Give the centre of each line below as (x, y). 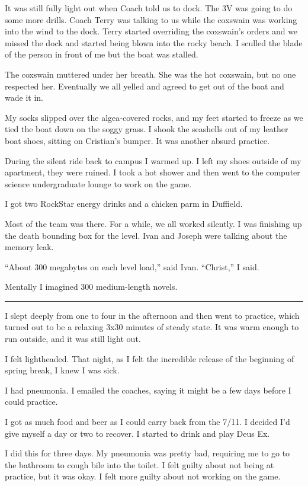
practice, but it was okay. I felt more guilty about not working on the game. (143, 476)
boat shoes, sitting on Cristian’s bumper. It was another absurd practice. (137, 140)
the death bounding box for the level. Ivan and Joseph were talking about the (146, 235)
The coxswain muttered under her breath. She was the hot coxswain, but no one (150, 74)
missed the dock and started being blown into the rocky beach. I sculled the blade (154, 42)
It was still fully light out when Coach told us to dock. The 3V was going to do (149, 8)
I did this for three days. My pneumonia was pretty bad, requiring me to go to (147, 453)
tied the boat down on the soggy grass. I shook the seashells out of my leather (147, 129)
